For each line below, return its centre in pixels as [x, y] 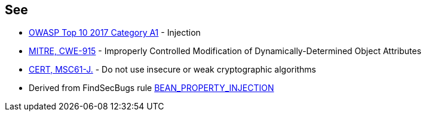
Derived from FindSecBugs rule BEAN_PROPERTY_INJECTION [151, 88]
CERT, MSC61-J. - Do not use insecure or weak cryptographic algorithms [172, 70]
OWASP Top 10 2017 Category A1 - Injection [115, 33]
